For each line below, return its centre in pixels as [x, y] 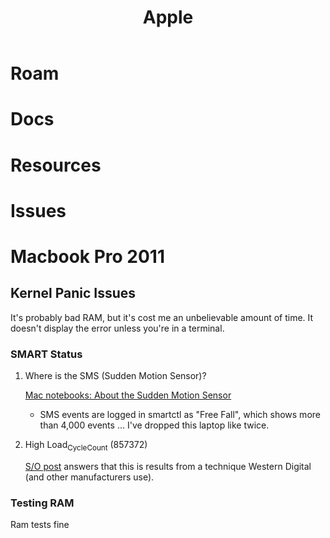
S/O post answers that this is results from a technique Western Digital [168, 466]
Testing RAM [42, 503]
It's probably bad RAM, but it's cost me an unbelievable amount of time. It [162, 317]
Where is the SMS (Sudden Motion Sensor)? [115, 376]
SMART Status [46, 354]
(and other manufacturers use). [89, 477]
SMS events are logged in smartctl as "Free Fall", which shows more [180, 415]
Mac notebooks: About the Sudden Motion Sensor [128, 395]
